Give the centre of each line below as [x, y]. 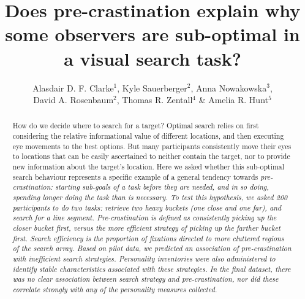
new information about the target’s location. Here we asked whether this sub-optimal [149, 167]
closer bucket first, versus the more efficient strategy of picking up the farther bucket [146, 228]
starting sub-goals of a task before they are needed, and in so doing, [162, 187]
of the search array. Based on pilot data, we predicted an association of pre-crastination [152, 248]
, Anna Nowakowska [229, 87]
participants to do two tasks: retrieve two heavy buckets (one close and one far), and [147, 207]
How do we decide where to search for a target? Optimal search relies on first [136, 126]
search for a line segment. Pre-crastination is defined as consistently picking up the [145, 218]
